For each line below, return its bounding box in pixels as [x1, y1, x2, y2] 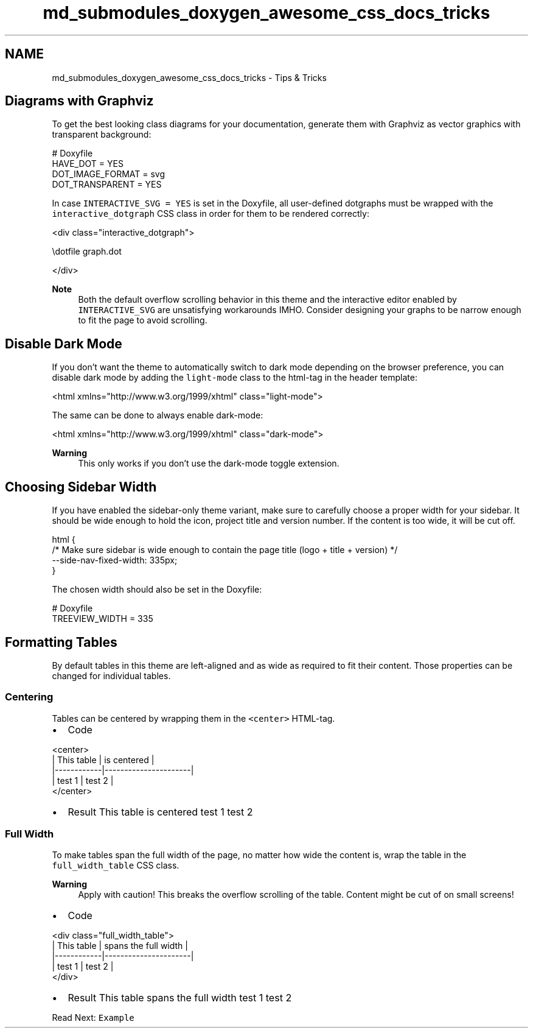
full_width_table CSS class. [52, 860, 179, 871]
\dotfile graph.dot [52, 246, 122, 257]
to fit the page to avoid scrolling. [78, 315, 207, 326]
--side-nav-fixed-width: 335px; [52, 555, 178, 566]
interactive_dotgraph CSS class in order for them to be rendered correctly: [52, 208, 369, 219]
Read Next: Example [52, 1012, 134, 1023]
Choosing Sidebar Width [5, 479, 157, 495]
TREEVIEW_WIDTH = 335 [52, 613, 153, 624]
